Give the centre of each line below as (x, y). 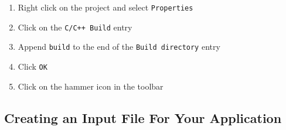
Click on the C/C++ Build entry (75, 27)
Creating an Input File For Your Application (143, 117)
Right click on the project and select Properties (105, 7)
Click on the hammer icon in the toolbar (91, 86)
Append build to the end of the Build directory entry (119, 47)
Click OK (33, 66)
